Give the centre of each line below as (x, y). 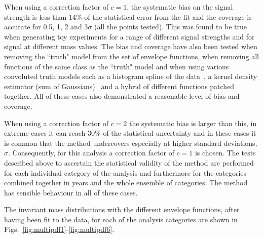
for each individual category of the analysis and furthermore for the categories (125, 172)
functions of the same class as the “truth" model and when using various (117, 66)
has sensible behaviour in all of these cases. (71, 192)
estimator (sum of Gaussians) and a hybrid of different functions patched (119, 86)
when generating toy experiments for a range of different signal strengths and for (129, 36)
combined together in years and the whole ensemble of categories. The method (126, 183)
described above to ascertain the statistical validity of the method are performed (129, 162)
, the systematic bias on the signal (180, 7)
